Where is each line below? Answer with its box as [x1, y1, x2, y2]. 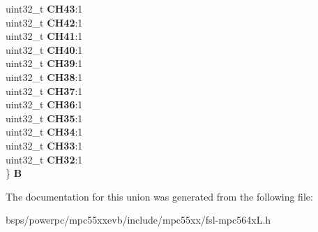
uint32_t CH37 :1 [6, 83, 83, 98]
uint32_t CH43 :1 [6, 1, 83, 15]
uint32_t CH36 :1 [6, 97, 83, 112]
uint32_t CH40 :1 [6, 42, 83, 57]
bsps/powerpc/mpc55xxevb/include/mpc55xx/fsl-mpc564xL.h [6, 212, 271, 227]
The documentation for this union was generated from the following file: [6, 189, 313, 203]
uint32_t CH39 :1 [6, 56, 83, 71]
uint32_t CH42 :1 [6, 15, 83, 29]
